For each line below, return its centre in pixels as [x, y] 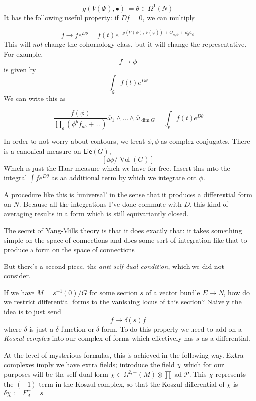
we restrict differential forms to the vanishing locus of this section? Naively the [123, 302]
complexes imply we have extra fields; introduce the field [89, 364]
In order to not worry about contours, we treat [75, 141]
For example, [24, 53]
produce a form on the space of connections [69, 250]
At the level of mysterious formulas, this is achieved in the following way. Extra [124, 354]
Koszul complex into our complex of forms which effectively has [99, 338]
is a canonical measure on [43, 150]
